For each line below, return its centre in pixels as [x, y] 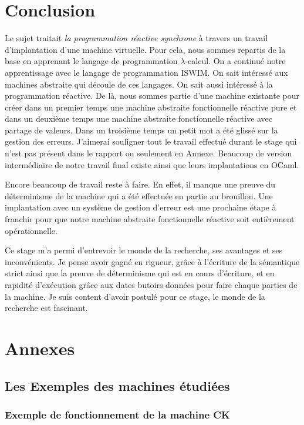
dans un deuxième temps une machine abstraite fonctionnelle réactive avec [139, 118]
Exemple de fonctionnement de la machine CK [117, 414]
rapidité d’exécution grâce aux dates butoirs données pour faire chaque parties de [151, 285]
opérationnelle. [31, 230]
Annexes [40, 348]
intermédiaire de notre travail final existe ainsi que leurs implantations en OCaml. [152, 164]
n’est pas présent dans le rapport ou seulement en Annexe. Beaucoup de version [148, 153]
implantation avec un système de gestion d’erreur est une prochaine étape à [141, 207]
